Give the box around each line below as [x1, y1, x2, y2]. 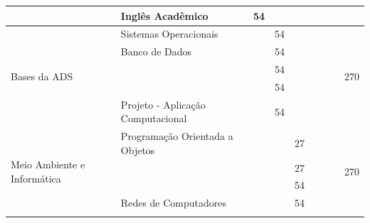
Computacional [120, 111, 187, 126]
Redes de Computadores [120, 195, 227, 210]
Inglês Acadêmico [120, 8, 208, 23]
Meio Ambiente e [11, 157, 85, 172]
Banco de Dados [120, 44, 192, 59]
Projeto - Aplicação [120, 97, 206, 111]
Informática [11, 170, 61, 185]
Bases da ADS [11, 68, 73, 83]
